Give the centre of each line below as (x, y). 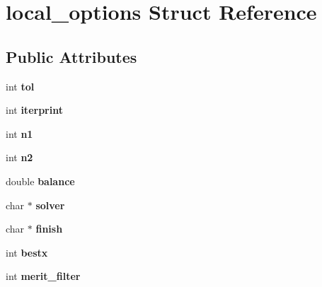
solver (50, 205)
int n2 (19, 157)
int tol (20, 86)
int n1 (19, 133)
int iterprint (34, 110)
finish (49, 229)
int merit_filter (43, 276)
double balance (40, 181)
